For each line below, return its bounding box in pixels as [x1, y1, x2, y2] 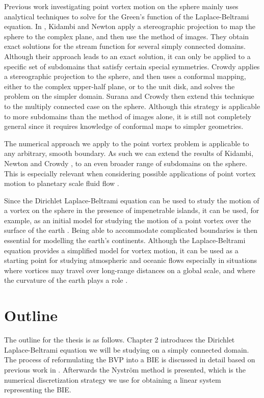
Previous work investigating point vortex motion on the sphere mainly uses [4, 1, 239, 11]
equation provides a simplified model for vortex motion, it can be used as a [4, 245, 239, 255]
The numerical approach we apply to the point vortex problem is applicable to [4, 138, 249, 148]
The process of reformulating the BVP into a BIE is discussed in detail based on [4, 354, 255, 365]
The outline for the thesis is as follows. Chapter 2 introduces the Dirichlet [4, 334, 235, 345]
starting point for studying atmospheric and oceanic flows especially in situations [4, 255, 257, 266]
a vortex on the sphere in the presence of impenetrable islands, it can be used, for [4, 205, 259, 216]
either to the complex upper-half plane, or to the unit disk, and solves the [4, 81, 235, 91]
